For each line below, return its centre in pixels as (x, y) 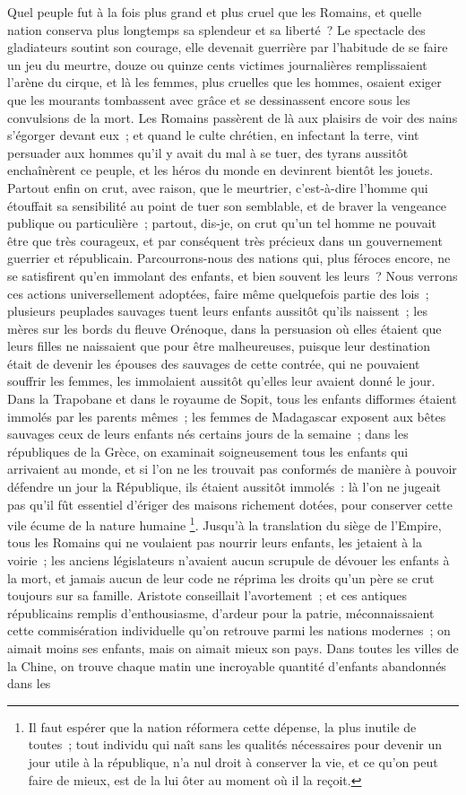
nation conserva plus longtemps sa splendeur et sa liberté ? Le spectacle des (216, 29)
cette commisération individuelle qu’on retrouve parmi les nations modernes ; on (229, 630)
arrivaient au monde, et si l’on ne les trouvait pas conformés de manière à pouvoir (232, 469)
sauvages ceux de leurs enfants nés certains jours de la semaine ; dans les (208, 434)
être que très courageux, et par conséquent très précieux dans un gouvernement (225, 240)
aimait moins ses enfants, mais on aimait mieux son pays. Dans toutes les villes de (233, 648)
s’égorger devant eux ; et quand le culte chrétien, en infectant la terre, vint (213, 135)
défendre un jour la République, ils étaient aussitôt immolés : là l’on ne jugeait (224, 487)
